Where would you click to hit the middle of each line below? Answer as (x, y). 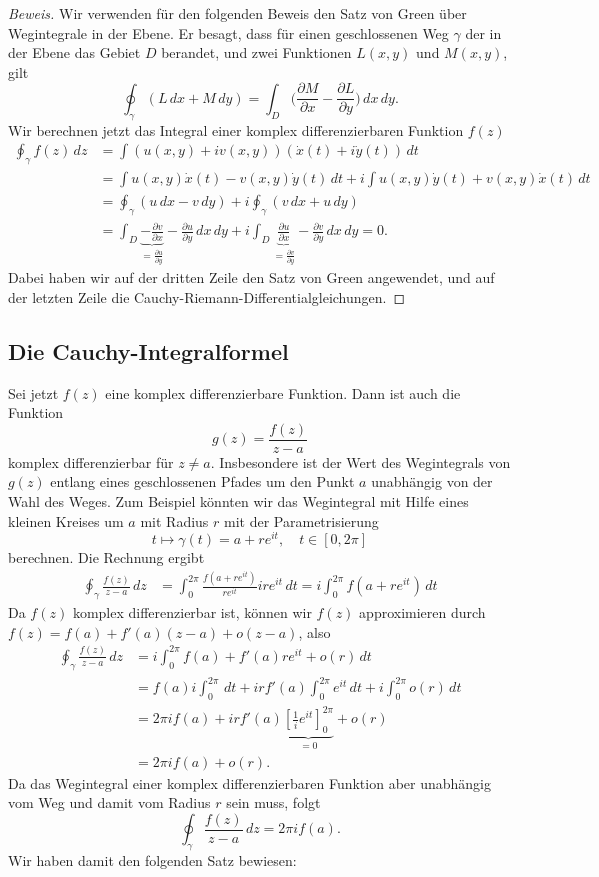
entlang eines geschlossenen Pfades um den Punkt (202, 481)
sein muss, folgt (273, 802)
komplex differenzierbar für (91, 461)
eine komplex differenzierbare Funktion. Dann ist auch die (283, 392)
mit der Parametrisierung (301, 520)
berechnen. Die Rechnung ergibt (106, 557)
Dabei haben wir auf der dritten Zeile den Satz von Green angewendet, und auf (251, 277)
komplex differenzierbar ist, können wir (192, 612)
